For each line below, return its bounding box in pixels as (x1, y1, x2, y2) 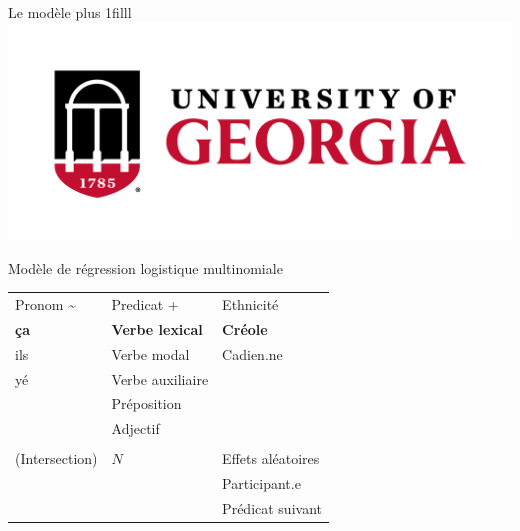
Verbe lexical (111, 318, 203, 339)
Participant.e (222, 473, 301, 494)
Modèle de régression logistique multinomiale (8, 257, 283, 278)
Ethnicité (222, 294, 279, 315)
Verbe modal (111, 343, 190, 364)
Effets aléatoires (222, 448, 320, 469)
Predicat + (111, 294, 179, 315)
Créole (222, 318, 268, 339)
